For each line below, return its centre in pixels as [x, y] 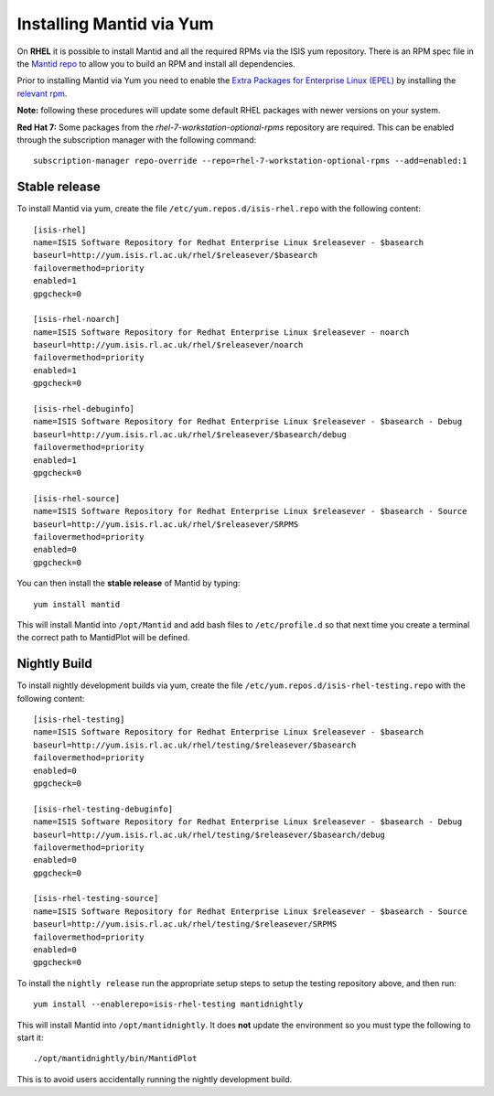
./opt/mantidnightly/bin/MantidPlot [115, 1058]
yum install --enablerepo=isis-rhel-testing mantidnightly [168, 1005]
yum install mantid [77, 604]
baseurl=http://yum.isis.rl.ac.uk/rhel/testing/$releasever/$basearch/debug [209, 834]
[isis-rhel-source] [77, 498]
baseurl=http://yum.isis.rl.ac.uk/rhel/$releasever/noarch [168, 345]
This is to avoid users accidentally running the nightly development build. [155, 1079]
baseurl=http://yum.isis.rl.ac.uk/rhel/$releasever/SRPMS [166, 524]
